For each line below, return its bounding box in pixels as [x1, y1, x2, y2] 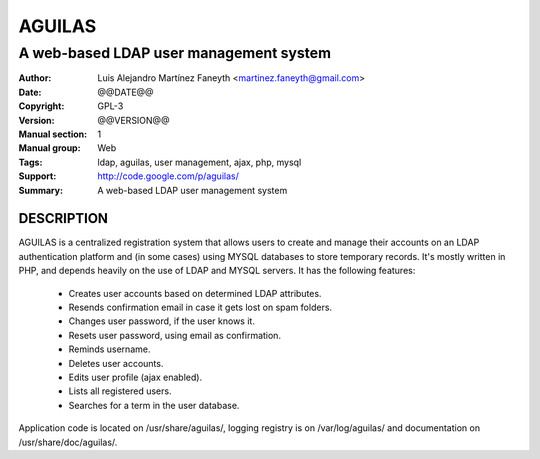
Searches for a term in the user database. [68, 399, 240, 411]
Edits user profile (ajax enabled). [68, 371, 203, 383]
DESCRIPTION [18, 210, 109, 227]
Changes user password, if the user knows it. [68, 315, 255, 327]
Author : [18, 72, 52, 84]
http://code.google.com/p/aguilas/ [97, 170, 239, 182]
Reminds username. [68, 343, 151, 355]
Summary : [18, 184, 64, 196]
